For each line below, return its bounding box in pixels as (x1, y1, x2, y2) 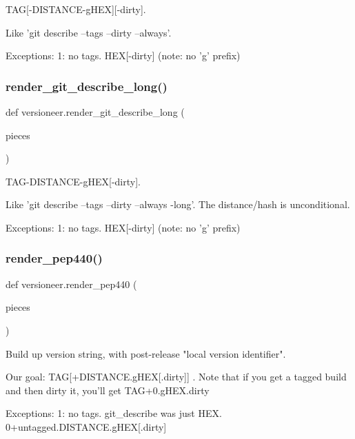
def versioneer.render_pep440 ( (6, 276, 137, 291)
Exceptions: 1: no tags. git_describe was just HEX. (6, 406, 222, 420)
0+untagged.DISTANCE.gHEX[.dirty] (6, 419, 167, 433)
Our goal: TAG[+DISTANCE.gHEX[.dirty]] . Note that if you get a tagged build (6, 369, 347, 384)
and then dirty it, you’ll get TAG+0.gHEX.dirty (6, 382, 210, 397)
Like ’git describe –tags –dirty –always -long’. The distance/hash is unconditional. (6, 197, 350, 212)
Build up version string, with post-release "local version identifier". (6, 346, 286, 360)
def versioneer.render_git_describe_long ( (6, 105, 185, 119)
